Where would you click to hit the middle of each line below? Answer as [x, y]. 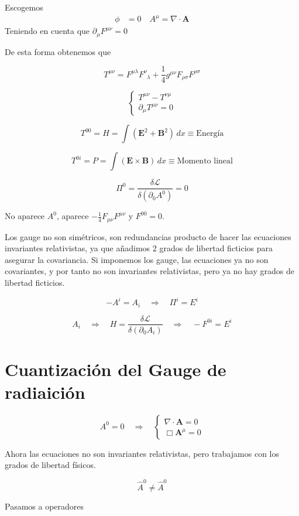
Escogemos [24, 7]
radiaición [45, 392]
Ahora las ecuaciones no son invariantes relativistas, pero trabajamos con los [142, 453]
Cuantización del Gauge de [116, 369]
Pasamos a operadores [44, 506]
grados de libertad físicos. [50, 465]
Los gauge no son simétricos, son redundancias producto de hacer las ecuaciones [148, 236]
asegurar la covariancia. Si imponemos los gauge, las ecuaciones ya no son [137, 259]
